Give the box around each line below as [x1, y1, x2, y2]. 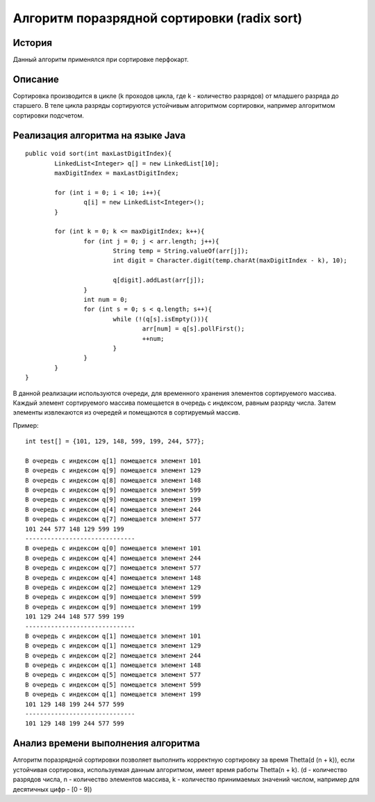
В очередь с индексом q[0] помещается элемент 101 [25, 545, 201, 552]
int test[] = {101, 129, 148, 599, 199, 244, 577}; [25, 438, 205, 445]
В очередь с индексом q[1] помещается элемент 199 [25, 691, 201, 698]
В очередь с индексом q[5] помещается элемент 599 [25, 680, 201, 689]
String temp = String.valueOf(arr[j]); [112, 247, 249, 255]
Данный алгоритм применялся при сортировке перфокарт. [12, 56, 189, 64]
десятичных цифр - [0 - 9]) [12, 785, 92, 793]
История [12, 37, 52, 49]
